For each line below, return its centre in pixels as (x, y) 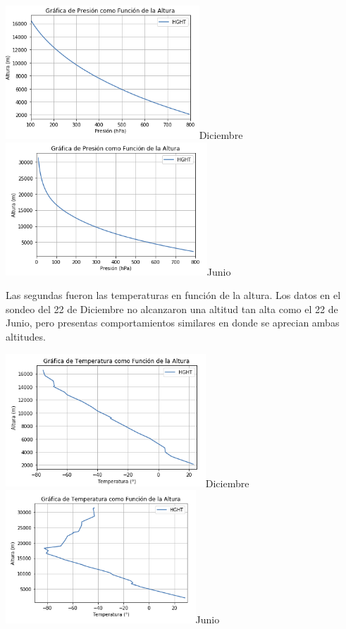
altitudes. (26, 336)
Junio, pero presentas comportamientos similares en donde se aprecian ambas (173, 323)
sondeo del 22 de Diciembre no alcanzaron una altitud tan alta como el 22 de (172, 309)
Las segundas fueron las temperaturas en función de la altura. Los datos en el (173, 295)
